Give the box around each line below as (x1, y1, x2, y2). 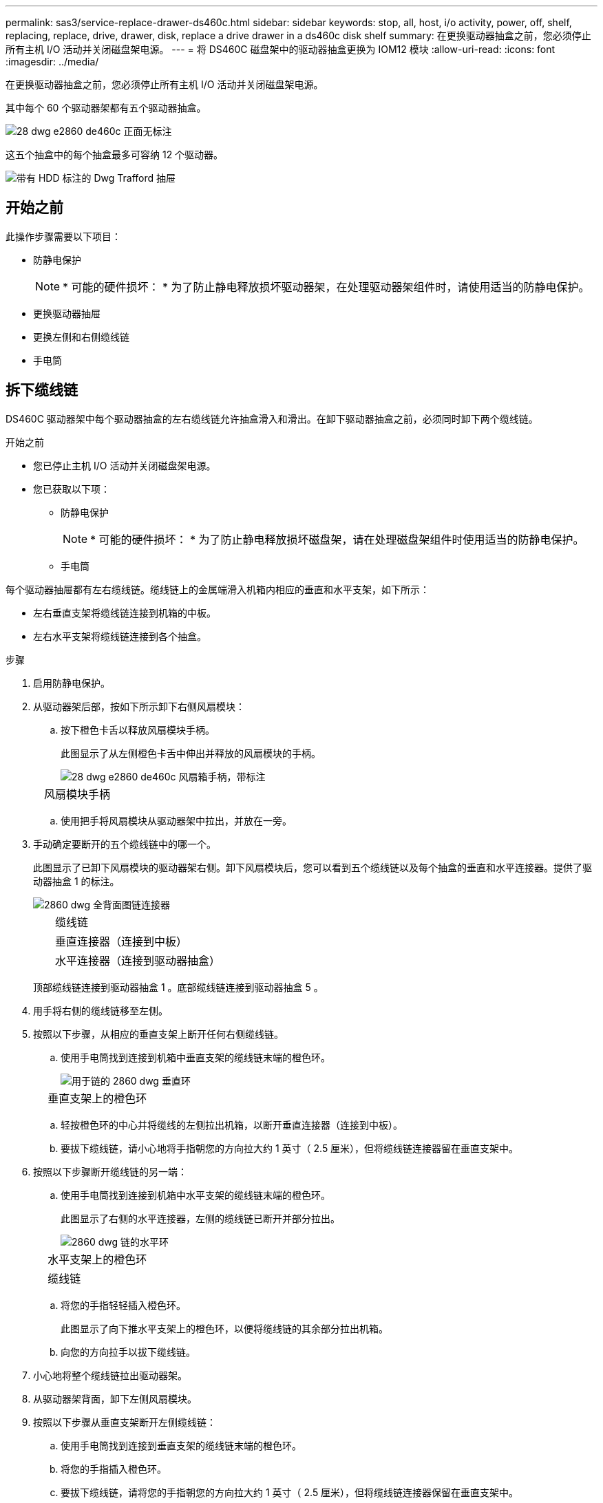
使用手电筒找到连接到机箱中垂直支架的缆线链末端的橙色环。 (61, 1051, 330, 1063)
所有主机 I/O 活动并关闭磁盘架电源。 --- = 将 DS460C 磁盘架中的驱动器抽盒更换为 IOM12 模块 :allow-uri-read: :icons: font (6, 43, 556, 55)
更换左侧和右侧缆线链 (33, 330, 129, 343)
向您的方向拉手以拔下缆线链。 (61, 1345, 195, 1358)
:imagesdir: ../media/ (6, 56, 99, 67)
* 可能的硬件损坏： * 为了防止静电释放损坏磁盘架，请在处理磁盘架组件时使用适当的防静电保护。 (90, 532, 584, 546)
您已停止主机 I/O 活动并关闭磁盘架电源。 (33, 459, 216, 471)
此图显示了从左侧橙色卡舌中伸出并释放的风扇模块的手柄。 (61, 747, 321, 759)
